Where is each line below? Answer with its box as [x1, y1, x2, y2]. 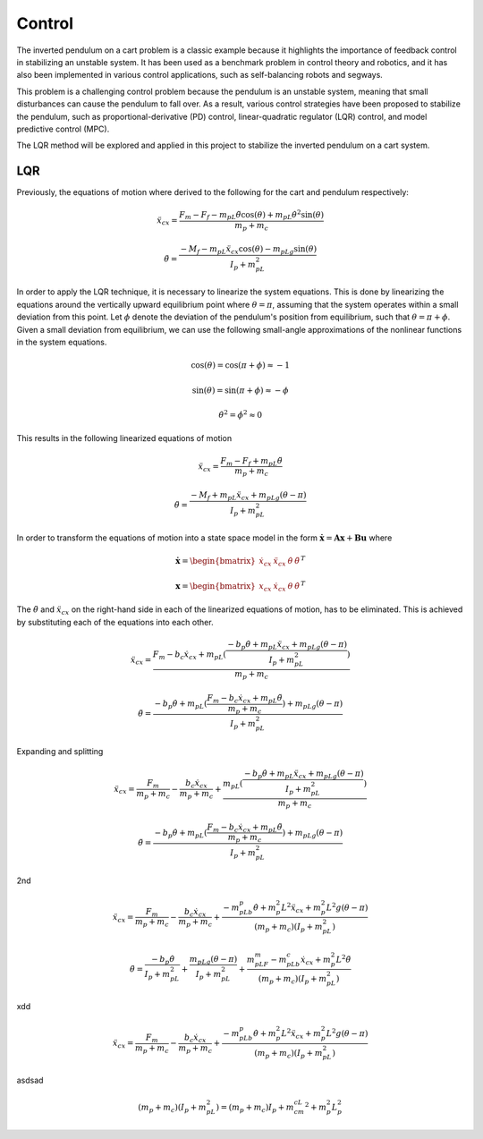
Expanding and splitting [16, 745, 104, 756]
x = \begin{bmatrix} [175, 581, 257, 591]
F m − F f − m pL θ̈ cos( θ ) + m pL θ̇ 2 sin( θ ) [179, 208, 325, 222]
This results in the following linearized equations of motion [16, 433, 233, 444]
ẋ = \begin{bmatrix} [175, 556, 257, 566]
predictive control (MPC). [16, 123, 110, 134]
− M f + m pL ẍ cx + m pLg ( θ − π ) [191, 489, 307, 502]
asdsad [16, 1075, 44, 1085]
